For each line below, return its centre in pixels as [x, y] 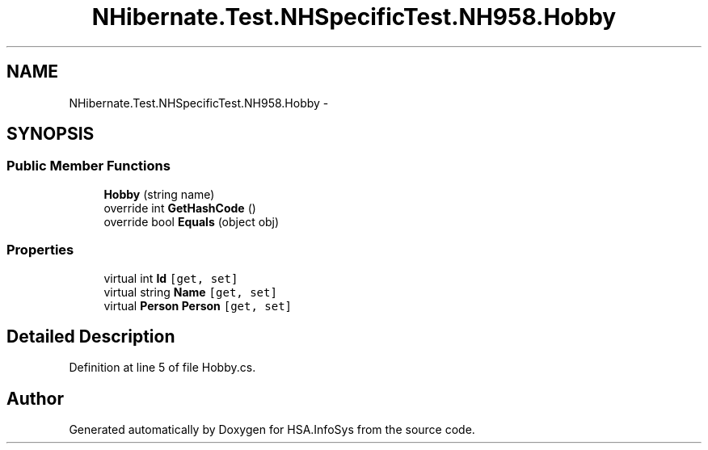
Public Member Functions [88, 166]
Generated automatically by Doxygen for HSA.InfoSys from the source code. [272, 430]
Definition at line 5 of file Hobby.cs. [162, 368]
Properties [40, 250]
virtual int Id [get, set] [171, 278]
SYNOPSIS [51, 134]
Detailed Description [91, 336]
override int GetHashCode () [180, 208]
